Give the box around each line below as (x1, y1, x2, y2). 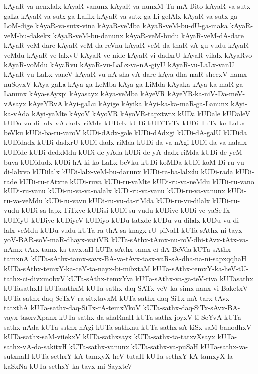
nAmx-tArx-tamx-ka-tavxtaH (4, 244, 94, 254)
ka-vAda (4, 108, 30, 118)
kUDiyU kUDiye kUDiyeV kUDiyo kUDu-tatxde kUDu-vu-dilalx (4, 215, 200, 225)
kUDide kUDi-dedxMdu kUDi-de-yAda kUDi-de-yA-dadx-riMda (4, 146, 199, 157)
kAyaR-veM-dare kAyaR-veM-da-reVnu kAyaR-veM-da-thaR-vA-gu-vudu (4, 40, 226, 50)
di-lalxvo (4, 166, 30, 177)
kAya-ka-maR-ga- (192, 78, 246, 89)
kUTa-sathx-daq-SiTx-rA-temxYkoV (30, 302, 141, 312)
